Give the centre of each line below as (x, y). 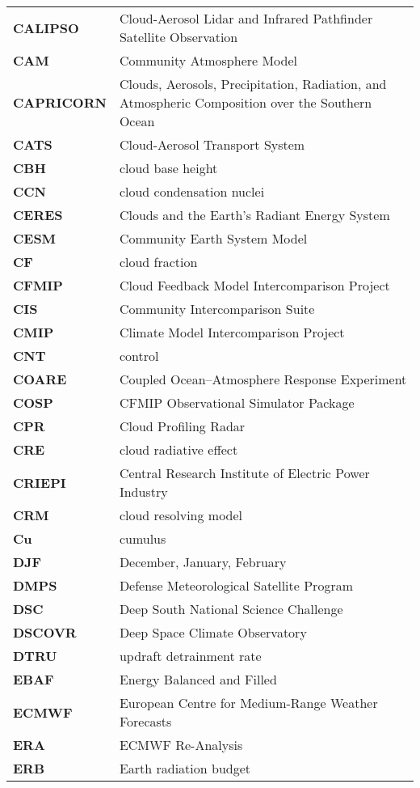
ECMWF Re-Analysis (181, 745)
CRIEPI (40, 482)
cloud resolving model (181, 515)
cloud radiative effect (178, 449)
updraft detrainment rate (190, 656)
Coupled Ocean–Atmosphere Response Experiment (263, 379)
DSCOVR (45, 632)
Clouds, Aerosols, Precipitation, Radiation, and (253, 84)
